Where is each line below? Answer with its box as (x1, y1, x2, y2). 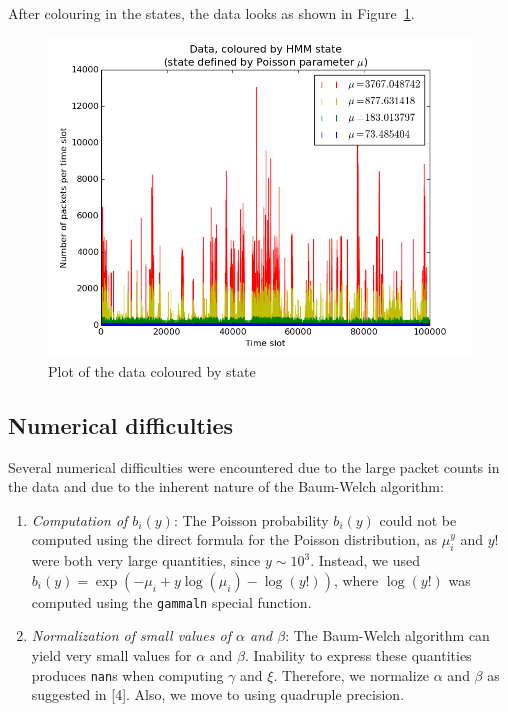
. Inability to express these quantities (244, 644, 472, 665)
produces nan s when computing (31, 664, 224, 685)
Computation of (31, 509, 128, 530)
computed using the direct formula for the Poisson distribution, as (31, 529, 438, 550)
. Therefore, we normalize (273, 664, 430, 685)
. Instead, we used (310, 550, 420, 571)
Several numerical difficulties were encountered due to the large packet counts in (8, 456, 500, 477)
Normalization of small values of (31, 625, 231, 646)
